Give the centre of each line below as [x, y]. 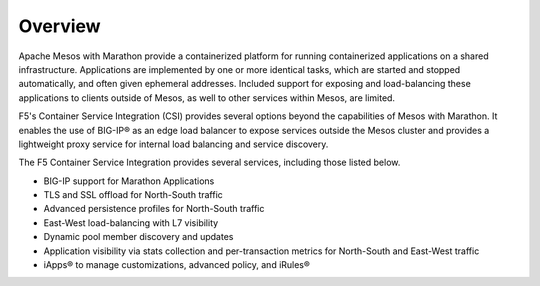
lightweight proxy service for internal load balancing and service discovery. [173, 144]
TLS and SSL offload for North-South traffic [133, 195]
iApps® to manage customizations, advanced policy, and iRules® [176, 265]
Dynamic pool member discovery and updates [138, 237]
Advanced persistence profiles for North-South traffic [154, 209]
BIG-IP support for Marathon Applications [129, 181]
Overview [59, 26]
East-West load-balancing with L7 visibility [131, 222]
